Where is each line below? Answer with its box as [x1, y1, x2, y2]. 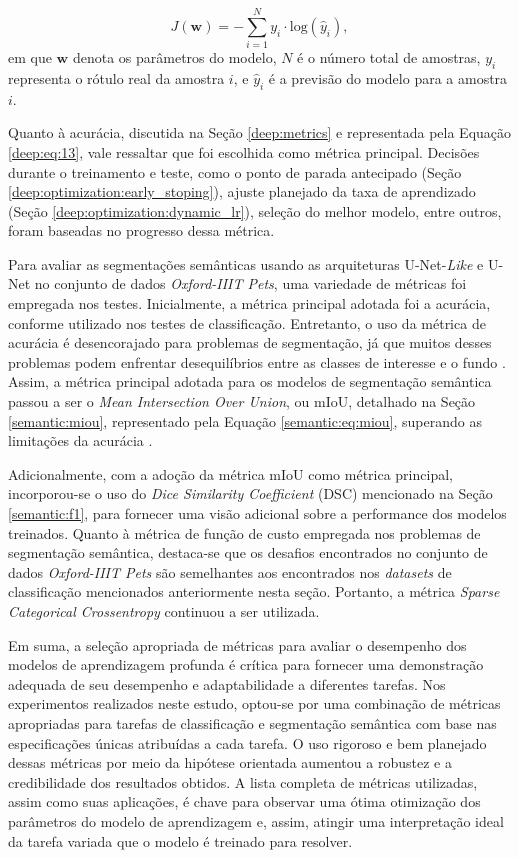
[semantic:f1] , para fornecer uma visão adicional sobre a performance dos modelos [8, 503, 507, 523]
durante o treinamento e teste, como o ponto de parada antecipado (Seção [8, 161, 462, 182]
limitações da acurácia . [8, 430, 153, 451]
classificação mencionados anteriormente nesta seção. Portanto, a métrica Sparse [8, 581, 500, 602]
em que [8, 47, 52, 68]
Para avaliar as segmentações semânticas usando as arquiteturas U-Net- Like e [8, 253, 484, 274]
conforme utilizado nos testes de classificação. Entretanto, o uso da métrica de [8, 312, 486, 333]
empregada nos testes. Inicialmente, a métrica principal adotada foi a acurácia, [8, 293, 491, 314]
